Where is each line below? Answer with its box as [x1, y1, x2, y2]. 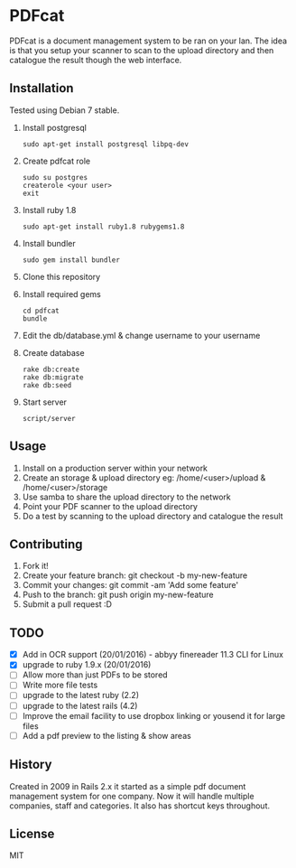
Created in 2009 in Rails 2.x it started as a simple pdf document [9, 780, 246, 791]
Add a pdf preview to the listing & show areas [22, 730, 191, 741]
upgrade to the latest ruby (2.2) [22, 690, 140, 701]
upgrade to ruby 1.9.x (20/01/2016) [22, 659, 152, 670]
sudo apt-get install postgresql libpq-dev [22, 139, 190, 149]
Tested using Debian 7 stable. [9, 105, 120, 116]
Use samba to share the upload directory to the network [22, 491, 232, 502]
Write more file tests [22, 679, 98, 691]
